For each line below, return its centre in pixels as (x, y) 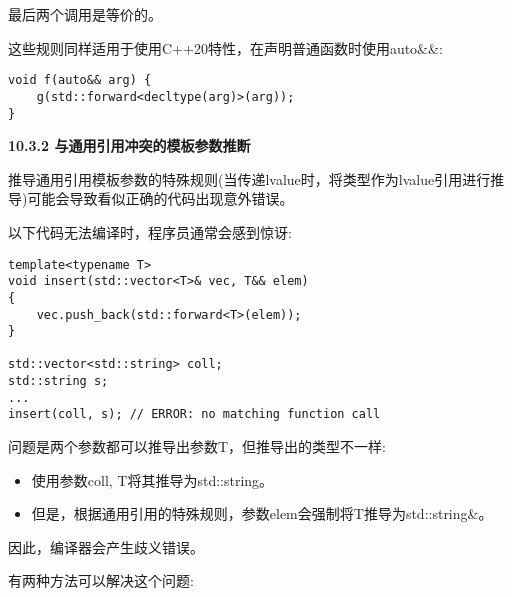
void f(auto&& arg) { (80, 80)
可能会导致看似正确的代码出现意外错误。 (160, 198)
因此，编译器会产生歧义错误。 (106, 546)
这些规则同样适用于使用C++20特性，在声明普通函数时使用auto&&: (225, 47)
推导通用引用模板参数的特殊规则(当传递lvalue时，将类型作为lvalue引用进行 (249, 178)
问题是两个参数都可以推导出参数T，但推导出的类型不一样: (197, 446)
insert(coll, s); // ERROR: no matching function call (194, 414)
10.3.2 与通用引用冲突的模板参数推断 (129, 145)
